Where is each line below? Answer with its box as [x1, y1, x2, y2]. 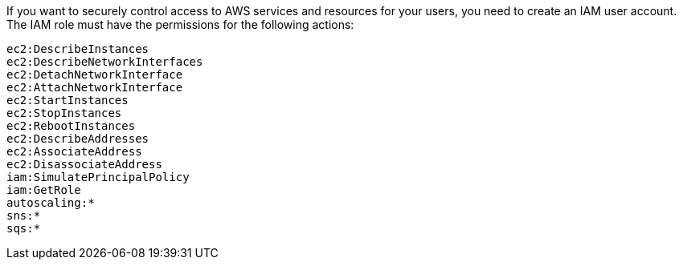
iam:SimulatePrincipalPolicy [6, 171, 190, 183]
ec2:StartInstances [6, 94, 129, 107]
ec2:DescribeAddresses [6, 132, 149, 145]
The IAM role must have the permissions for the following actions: [6, 18, 354, 31]
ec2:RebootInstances [6, 119, 136, 132]
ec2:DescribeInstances [6, 42, 149, 55]
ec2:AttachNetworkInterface [6, 81, 183, 94]
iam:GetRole [6, 183, 81, 196]
